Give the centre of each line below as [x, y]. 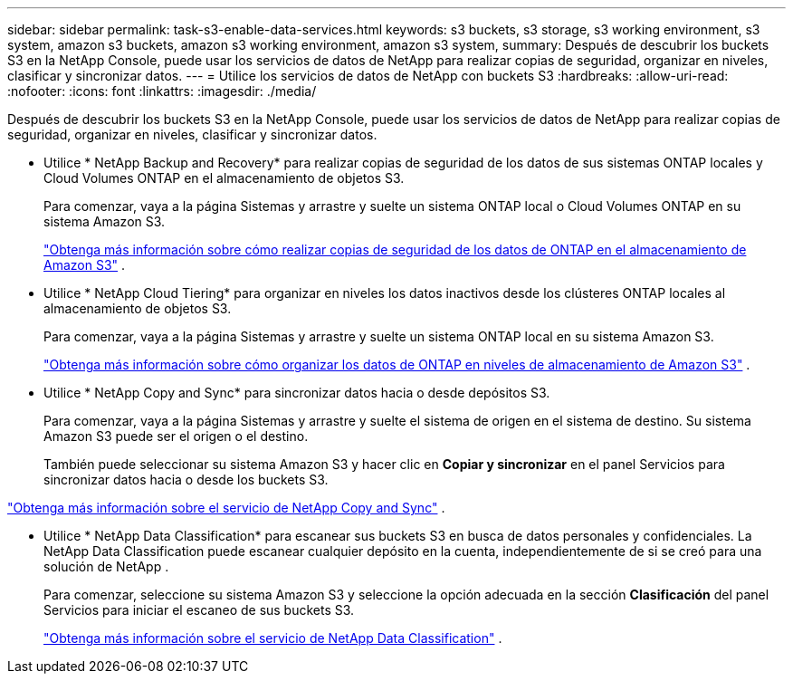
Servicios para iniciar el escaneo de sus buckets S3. [199, 610]
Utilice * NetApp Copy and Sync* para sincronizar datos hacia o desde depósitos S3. [297, 393]
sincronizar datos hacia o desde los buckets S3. [186, 480]
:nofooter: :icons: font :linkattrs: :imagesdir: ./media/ [162, 91]
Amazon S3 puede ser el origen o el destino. [176, 436]
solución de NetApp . [106, 566]
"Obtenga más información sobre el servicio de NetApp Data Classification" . [273, 638]
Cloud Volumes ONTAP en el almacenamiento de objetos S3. [224, 178]
